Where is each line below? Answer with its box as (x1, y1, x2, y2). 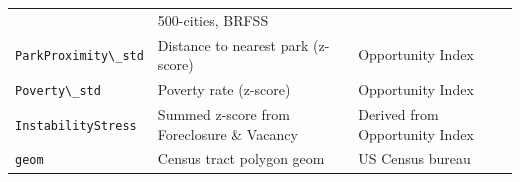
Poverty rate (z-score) (157, 79, 291, 100)
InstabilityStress (15, 118, 137, 133)
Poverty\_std (15, 84, 101, 99)
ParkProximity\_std (15, 49, 144, 64)
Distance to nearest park (157, 34, 309, 55)
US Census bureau (358, 148, 471, 169)
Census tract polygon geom (157, 148, 325, 169)
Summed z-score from (157, 103, 290, 124)
